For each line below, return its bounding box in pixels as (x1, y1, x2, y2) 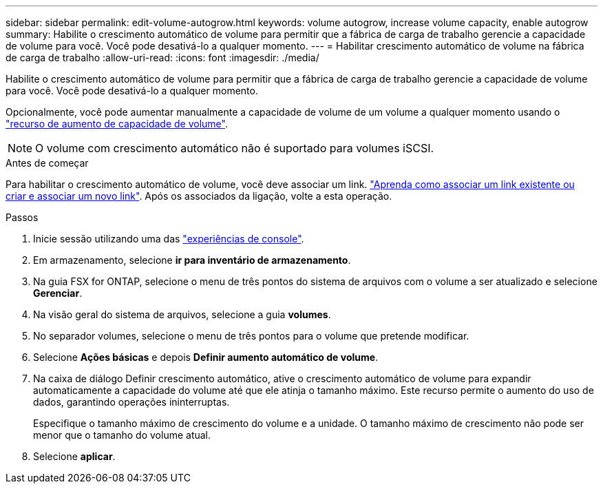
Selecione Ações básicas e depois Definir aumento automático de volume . (33, 351, 379, 363)
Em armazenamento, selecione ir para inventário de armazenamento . (33, 254, 351, 266)
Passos (6, 211, 39, 223)
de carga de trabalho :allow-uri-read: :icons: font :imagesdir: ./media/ (6, 52, 319, 63)
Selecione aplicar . (33, 450, 116, 462)
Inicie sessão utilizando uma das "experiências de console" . (33, 233, 304, 244)
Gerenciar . (33, 287, 83, 299)
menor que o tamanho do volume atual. (33, 429, 211, 441)
